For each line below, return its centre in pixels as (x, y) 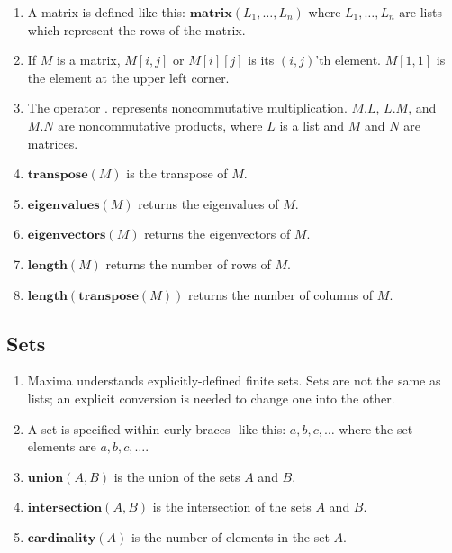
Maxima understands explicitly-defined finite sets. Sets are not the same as (234, 381)
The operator (64, 108)
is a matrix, (89, 60)
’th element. (348, 60)
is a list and (312, 125)
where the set (376, 428)
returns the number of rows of (188, 263)
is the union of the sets (177, 476)
